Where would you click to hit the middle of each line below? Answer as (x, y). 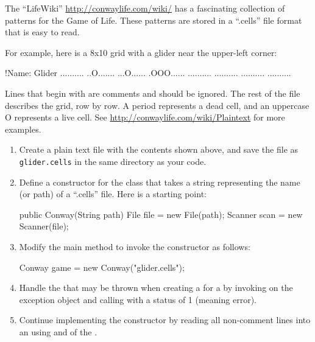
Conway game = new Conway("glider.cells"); (102, 267)
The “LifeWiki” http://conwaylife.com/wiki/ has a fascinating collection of (145, 8)
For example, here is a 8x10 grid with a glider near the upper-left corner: (141, 52)
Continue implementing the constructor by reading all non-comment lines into (165, 320)
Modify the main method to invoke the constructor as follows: (135, 246)
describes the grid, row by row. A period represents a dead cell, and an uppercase (157, 105)
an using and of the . (58, 331)
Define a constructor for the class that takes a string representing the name (160, 182)
